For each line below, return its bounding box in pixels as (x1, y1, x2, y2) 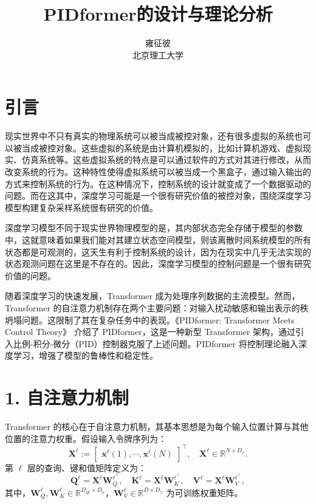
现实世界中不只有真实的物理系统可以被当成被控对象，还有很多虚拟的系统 (5, 129, 294, 142)
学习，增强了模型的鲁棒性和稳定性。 (13, 349, 158, 362)
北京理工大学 (132, 48, 184, 61)
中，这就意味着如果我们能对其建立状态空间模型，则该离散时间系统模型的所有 (5, 233, 311, 246)
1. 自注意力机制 (5, 385, 129, 410)
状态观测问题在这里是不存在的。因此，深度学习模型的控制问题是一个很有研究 (5, 257, 311, 270)
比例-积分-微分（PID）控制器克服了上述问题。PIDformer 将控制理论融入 (13, 337, 298, 350)
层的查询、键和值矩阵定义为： (27, 461, 146, 474)
